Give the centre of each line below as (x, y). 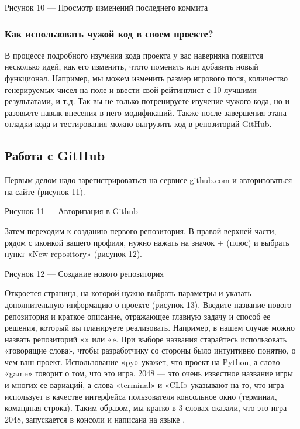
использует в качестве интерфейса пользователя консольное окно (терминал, (141, 396)
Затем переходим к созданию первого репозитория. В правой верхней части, (141, 230)
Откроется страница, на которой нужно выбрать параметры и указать (128, 293)
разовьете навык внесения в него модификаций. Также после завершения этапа (146, 112)
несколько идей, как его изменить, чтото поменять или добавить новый (132, 66)
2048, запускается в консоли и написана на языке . (95, 419)
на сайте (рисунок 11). (45, 191)
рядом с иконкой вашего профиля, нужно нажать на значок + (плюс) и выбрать (147, 242)
